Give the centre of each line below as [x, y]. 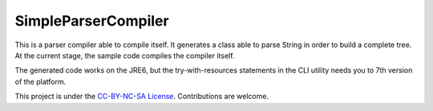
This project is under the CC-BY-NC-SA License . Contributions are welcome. [142, 97]
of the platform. [40, 81]
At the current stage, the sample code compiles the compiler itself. [125, 55]
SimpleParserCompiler [92, 21]
